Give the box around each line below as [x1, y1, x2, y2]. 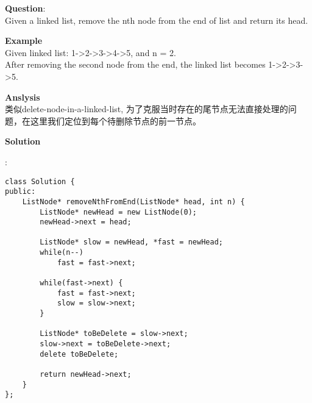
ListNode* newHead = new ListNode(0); [40, 207, 197, 216]
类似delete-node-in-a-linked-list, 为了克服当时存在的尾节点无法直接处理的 [5, 102, 288, 115]
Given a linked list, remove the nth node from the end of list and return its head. [5, 13, 308, 26]
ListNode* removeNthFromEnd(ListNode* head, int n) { [22, 197, 245, 206]
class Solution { [5, 177, 75, 186]
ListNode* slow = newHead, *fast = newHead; [40, 238, 223, 247]
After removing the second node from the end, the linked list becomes [5, 58, 266, 71]
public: [5, 187, 36, 196]
